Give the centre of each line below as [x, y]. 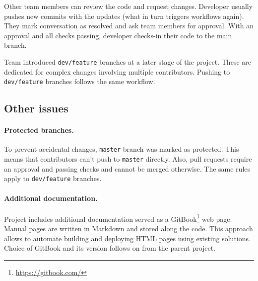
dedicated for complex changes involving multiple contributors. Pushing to [117, 71]
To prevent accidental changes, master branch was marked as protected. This [122, 149]
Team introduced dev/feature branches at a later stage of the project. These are [128, 61]
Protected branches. [39, 130]
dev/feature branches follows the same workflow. [80, 81]
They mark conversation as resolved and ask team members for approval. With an [129, 26]
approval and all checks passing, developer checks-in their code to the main [118, 35]
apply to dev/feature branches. [53, 178]
